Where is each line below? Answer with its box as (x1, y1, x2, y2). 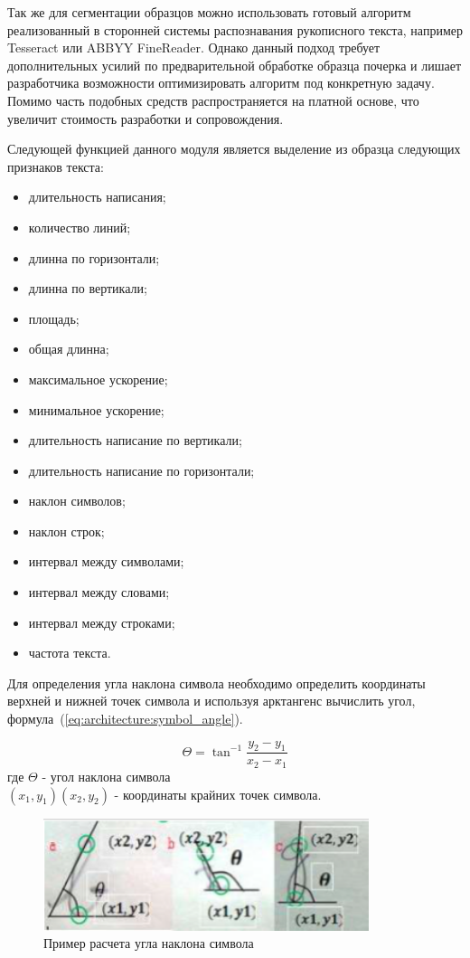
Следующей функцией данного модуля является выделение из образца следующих (7, 139, 461, 158)
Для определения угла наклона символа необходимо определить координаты (7, 673, 426, 692)
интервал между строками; (28, 612, 175, 631)
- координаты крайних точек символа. (114, 784, 322, 803)
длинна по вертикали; (28, 279, 147, 298)
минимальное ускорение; (28, 400, 164, 419)
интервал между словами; (28, 583, 170, 602)
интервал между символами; (28, 552, 184, 571)
